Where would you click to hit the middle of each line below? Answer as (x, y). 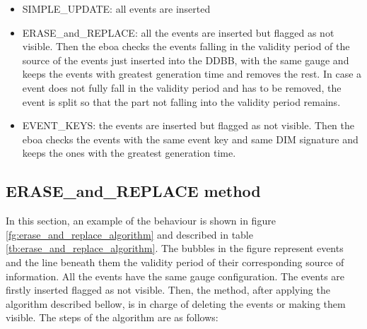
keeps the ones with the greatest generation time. (129, 153)
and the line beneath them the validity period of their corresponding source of (175, 262)
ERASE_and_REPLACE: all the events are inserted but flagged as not (178, 32)
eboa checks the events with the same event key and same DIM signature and (190, 139)
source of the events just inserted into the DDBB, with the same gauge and (186, 60)
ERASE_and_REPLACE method (133, 191)
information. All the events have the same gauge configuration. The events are (175, 276)
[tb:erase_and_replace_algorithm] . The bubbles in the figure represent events (175, 248)
